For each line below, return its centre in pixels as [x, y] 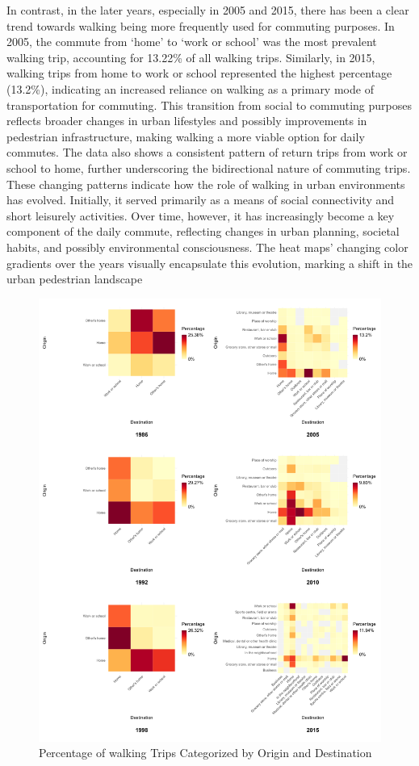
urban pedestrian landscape [75, 279]
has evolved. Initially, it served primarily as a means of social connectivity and [201, 200]
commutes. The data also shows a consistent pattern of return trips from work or [207, 152]
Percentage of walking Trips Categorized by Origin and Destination [205, 753]
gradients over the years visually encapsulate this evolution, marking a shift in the [210, 263]
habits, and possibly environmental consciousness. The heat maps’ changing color [207, 247]
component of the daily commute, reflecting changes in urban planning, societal [203, 231]
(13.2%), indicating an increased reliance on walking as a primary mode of [190, 88]
